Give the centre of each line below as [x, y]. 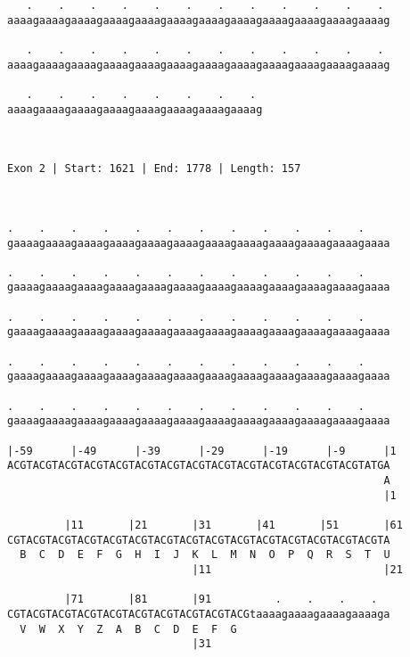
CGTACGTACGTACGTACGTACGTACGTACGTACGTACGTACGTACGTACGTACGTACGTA [199, 540]
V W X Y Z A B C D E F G [128, 629]
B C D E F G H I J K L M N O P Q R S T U [205, 555]
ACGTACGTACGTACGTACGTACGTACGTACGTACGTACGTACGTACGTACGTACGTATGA [199, 466]
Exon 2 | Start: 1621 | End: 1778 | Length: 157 [154, 169]
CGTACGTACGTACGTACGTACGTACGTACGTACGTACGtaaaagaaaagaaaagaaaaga [199, 614]
